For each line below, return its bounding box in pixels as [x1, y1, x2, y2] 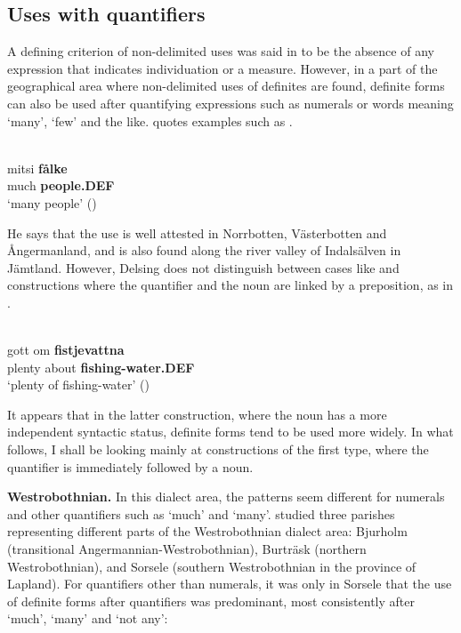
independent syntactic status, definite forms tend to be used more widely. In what [7, 422, 454, 441]
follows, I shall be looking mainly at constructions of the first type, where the [7, 440, 429, 459]
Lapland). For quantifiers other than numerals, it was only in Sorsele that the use [7, 574, 452, 593]
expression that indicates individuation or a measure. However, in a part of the [7, 59, 438, 77]
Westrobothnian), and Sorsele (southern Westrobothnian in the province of [7, 557, 417, 575]
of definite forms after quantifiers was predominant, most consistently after [7, 591, 415, 610]
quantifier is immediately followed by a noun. [7, 457, 254, 476]
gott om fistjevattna [7, 341, 125, 359]
